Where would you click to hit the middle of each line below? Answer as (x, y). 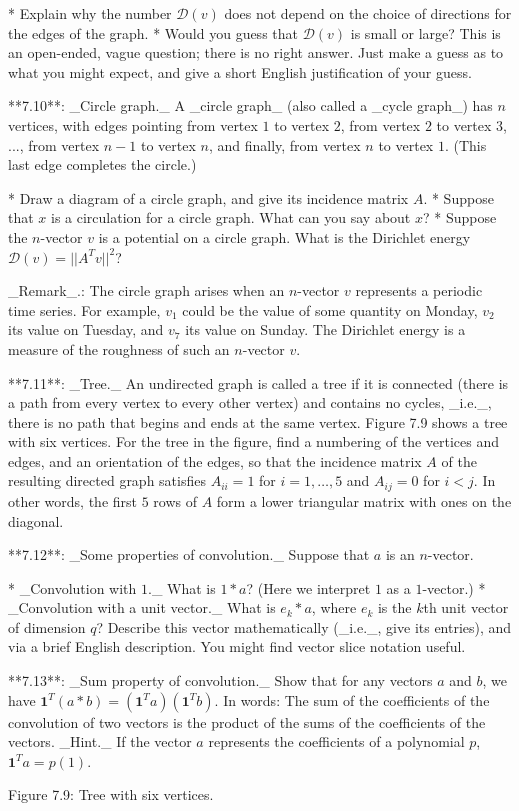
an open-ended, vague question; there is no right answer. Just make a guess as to (256, 52)
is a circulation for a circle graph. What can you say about (231, 217)
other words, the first (72, 500)
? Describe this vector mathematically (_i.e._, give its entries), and (304, 626)
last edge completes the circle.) (102, 164)
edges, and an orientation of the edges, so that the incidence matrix (215, 460)
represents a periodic (419, 290)
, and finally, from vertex (284, 144)
